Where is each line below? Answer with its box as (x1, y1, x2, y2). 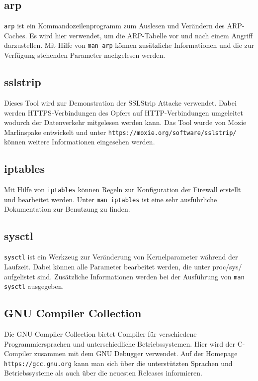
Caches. (4, 30, 27, 40)
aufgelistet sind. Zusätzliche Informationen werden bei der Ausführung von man (4, 271, 245, 281)
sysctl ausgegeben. (4, 281, 64, 291)
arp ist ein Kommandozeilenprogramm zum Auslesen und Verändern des (4, 20, 225, 31)
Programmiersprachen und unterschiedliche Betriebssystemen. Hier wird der (4, 338, 236, 349)
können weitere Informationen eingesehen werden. (4, 136, 155, 147)
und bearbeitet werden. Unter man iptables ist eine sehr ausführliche (4, 194, 217, 204)
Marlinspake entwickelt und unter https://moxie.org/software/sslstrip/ (4, 127, 237, 137)
